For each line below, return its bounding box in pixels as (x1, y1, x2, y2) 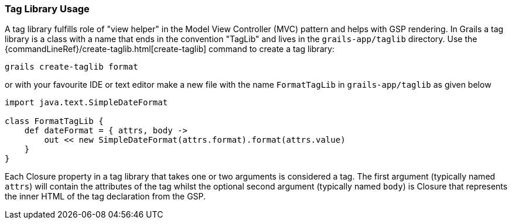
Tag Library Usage (5, 3, 90, 15)
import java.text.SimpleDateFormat (5, 98, 168, 108)
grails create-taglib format (5, 62, 138, 72)
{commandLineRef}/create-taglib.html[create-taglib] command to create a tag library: (5, 44, 334, 54)
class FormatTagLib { (5, 116, 104, 126)
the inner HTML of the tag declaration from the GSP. (5, 191, 206, 202)
